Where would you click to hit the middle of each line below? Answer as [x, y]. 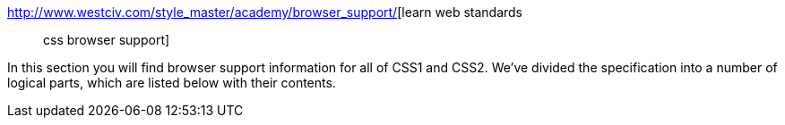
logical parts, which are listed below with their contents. [172, 83]
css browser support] [107, 40]
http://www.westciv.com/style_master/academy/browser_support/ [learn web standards [265, 12]
